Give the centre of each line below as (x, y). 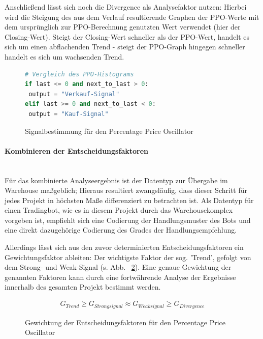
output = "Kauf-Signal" (69, 114)
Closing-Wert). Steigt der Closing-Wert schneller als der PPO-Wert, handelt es (127, 36)
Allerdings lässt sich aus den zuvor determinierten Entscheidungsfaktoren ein (124, 247)
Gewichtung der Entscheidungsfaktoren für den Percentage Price (125, 322)
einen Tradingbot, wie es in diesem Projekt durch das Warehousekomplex (119, 210)
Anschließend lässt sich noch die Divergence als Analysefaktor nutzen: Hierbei (126, 7)
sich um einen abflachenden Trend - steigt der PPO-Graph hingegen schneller (125, 47)
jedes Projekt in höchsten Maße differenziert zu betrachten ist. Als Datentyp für (129, 200)
